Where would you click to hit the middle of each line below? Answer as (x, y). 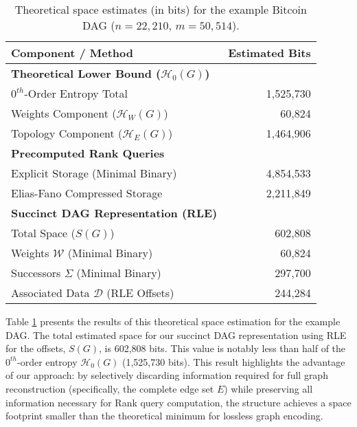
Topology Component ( (67, 133)
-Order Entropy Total (76, 93)
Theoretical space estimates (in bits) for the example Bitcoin (161, 9)
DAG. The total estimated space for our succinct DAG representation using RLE (176, 335)
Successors (36, 273)
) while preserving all (268, 388)
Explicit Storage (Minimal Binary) (94, 173)
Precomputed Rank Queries (88, 153)
